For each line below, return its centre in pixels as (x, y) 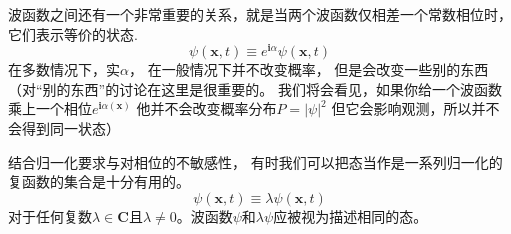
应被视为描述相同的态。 (350, 215)
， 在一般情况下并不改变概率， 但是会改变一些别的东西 (308, 69)
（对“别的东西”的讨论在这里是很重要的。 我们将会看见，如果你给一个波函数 (255, 88)
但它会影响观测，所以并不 (415, 108)
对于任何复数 (50, 215)
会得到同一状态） (64, 128)
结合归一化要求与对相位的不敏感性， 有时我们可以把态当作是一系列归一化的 (255, 161)
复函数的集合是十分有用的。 (99, 181)
